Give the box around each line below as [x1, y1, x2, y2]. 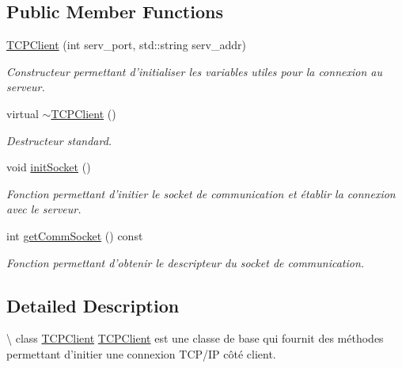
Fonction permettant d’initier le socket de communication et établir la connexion [6, 185, 396, 201]
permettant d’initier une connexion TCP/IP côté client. [6, 345, 276, 362]
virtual [6, 105, 39, 121]
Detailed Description [6, 293, 180, 317]
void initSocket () [6, 159, 91, 175]
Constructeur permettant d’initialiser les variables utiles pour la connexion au [6, 63, 382, 79]
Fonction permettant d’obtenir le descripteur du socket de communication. [6, 254, 365, 270]
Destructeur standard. [6, 132, 112, 148]
